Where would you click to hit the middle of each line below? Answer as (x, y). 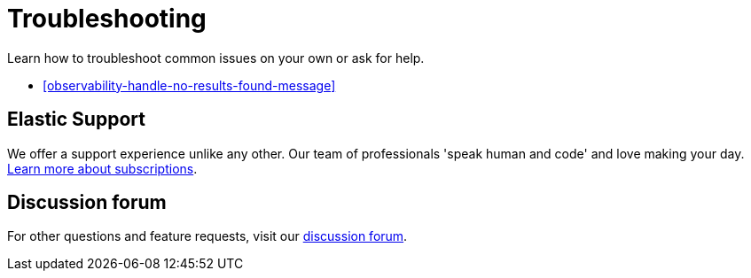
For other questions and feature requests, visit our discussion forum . (207, 236)
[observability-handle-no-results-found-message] (189, 85)
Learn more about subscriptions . (102, 168)
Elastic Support (76, 120)
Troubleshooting (107, 19)
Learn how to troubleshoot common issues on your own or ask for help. (216, 58)
